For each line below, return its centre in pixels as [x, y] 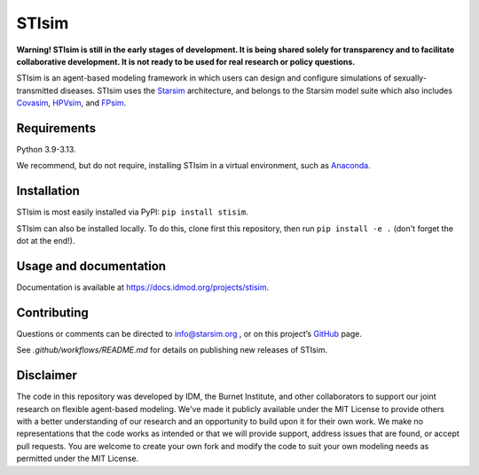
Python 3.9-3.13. [46, 150]
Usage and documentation [91, 266]
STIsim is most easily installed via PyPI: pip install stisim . [132, 212]
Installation [48, 191]
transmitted [37, 90]
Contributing [52, 312]
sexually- [410, 78]
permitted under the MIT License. [78, 459]
